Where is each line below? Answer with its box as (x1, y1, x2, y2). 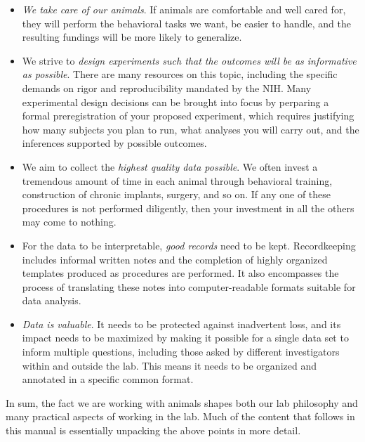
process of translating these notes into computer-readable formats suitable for (22, 279, 356, 294)
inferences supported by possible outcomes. (22, 136, 207, 150)
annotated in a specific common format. (22, 372, 194, 386)
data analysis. (22, 293, 81, 308)
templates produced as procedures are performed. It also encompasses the (22, 266, 339, 280)
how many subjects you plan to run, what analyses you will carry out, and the (22, 122, 359, 136)
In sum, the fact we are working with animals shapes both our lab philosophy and (6, 395, 358, 410)
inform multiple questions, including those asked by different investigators (22, 344, 340, 359)
